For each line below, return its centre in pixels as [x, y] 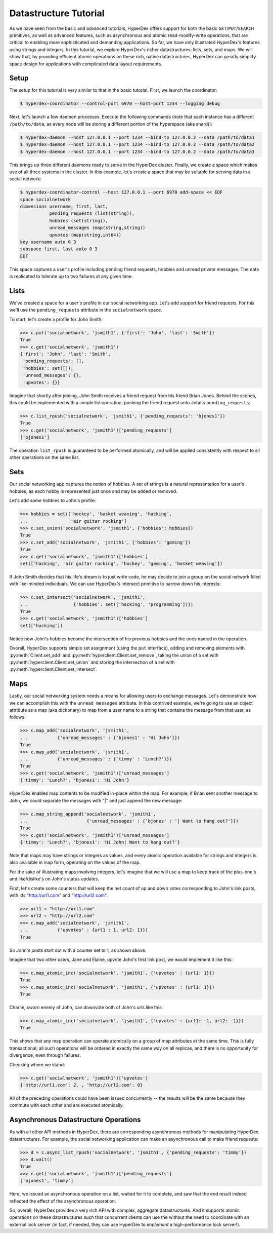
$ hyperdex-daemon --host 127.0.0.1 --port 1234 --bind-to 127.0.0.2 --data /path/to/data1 [137, 137]
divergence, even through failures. [45, 1055]
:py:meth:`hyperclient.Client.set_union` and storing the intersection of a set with [92, 662]
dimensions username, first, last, [64, 207]
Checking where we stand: [37, 1064]
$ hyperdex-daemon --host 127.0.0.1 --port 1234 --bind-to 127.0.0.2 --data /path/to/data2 [137, 145]
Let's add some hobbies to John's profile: [53, 500]
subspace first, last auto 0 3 [59, 249]
